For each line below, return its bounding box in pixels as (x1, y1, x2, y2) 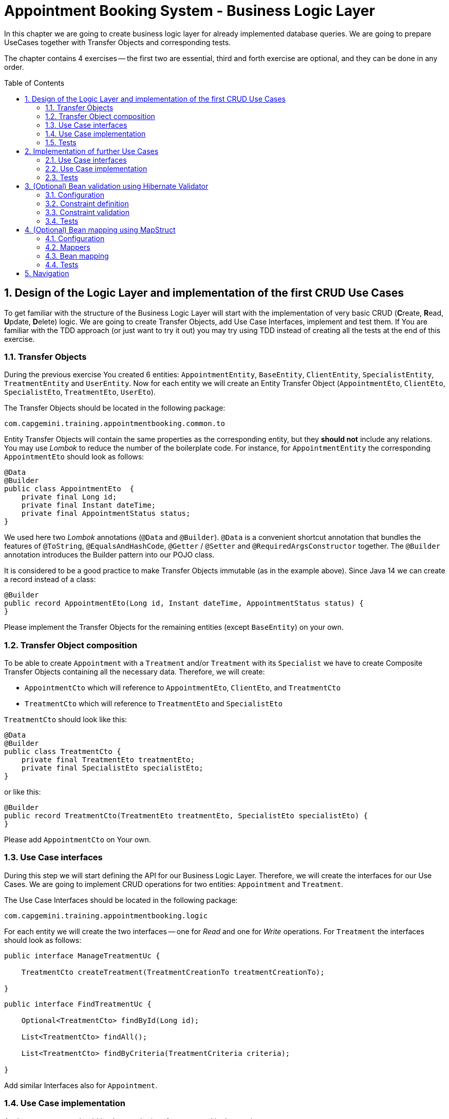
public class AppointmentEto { (4, 485, 134, 493)
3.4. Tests (45, 216, 79, 225)
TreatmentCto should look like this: (4, 715, 127, 724)
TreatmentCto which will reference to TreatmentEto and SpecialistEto (25, 699, 283, 708)
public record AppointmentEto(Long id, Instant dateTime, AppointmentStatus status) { (4, 599, 364, 608)
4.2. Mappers (45, 242, 90, 252)
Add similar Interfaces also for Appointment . (4, 1081, 158, 1090)
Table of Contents (4, 78, 65, 87)
